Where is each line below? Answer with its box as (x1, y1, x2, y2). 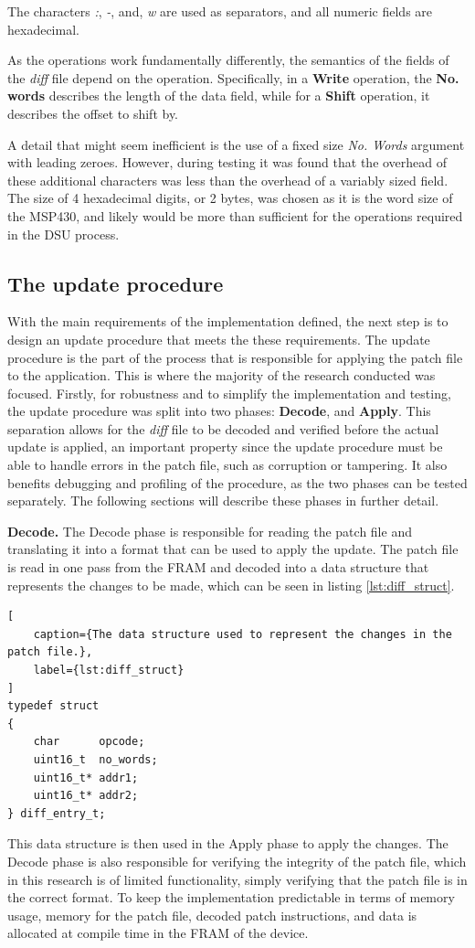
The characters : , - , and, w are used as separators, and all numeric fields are (7, 2, 433, 20)
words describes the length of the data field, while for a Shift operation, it (7, 86, 430, 105)
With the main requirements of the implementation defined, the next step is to (7, 312, 449, 331)
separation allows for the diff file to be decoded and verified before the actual (7, 419, 439, 438)
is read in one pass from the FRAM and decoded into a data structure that (7, 558, 429, 577)
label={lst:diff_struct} (33, 664, 185, 677)
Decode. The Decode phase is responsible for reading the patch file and (7, 521, 412, 540)
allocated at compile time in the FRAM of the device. (7, 923, 309, 943)
